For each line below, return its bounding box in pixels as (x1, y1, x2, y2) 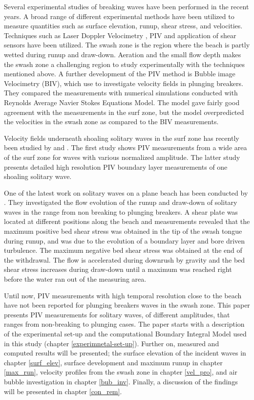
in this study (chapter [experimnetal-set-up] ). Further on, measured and (4, 338, 219, 348)
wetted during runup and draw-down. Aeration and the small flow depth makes (4, 49, 241, 59)
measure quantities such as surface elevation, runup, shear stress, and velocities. (4, 21, 243, 31)
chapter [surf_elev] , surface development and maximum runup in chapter (4, 357, 223, 367)
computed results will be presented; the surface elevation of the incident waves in (4, 348, 246, 358)
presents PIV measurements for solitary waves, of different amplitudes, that (4, 309, 230, 319)
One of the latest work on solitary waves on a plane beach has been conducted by (4, 187, 248, 198)
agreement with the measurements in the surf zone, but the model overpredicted (4, 107, 244, 117)
